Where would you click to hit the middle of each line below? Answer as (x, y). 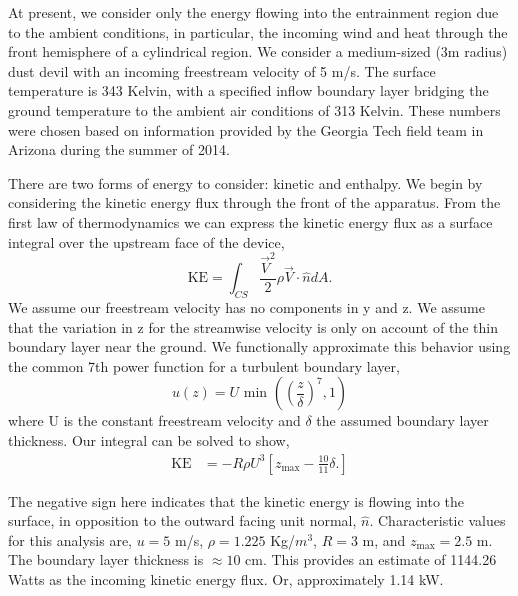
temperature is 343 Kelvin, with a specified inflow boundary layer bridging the (248, 90)
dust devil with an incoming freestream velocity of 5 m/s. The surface (222, 70)
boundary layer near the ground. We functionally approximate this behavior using (259, 346)
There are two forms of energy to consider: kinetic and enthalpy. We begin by (245, 182)
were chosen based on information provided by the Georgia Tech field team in (246, 129)
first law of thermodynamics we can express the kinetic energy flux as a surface (250, 221)
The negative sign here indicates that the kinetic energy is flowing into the (236, 500)
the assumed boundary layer (402, 420)
